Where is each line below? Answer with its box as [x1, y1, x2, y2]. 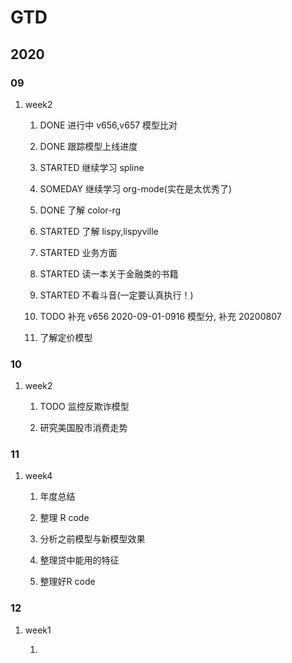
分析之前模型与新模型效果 [39, 533, 146, 545]
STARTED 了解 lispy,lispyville [39, 225, 159, 237]
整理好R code [39, 576, 96, 588]
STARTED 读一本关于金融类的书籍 [39, 267, 179, 280]
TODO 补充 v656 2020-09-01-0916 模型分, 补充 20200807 [39, 310, 282, 322]
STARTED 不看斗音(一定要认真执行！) [39, 289, 194, 301]
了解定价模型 [39, 331, 93, 343]
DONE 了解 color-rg [39, 204, 122, 216]
